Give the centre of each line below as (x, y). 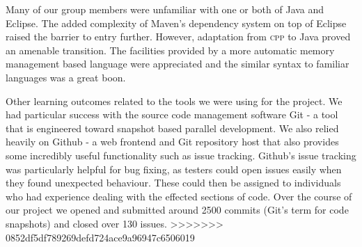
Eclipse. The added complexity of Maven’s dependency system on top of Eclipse (176, 23)
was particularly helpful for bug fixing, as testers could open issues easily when (174, 169)
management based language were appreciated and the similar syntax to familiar (178, 64)
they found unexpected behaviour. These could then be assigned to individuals (173, 183)
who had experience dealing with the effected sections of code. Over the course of (179, 196)
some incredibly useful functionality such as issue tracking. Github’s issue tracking (181, 155)
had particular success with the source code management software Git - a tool (172, 114)
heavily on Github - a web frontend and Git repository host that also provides (172, 142)
